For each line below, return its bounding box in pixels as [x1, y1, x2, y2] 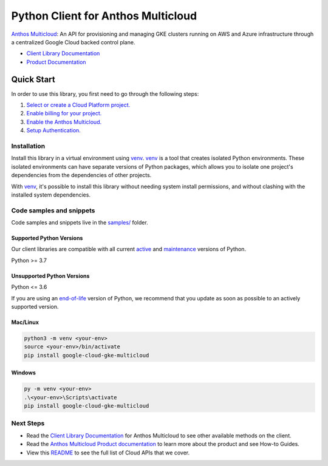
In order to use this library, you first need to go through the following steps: [11, 90, 199, 97]
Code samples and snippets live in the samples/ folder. [11, 219, 148, 226]
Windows [11, 369, 36, 376]
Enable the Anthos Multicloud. [26, 118, 102, 126]
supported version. [11, 303, 59, 310]
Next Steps [11, 419, 45, 428]
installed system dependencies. [11, 191, 91, 198]
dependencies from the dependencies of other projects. [11, 172, 152, 179]
